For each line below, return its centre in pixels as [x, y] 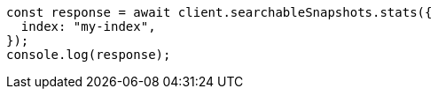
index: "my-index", [88, 26]
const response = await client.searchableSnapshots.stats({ [219, 12]
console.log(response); [89, 55]
